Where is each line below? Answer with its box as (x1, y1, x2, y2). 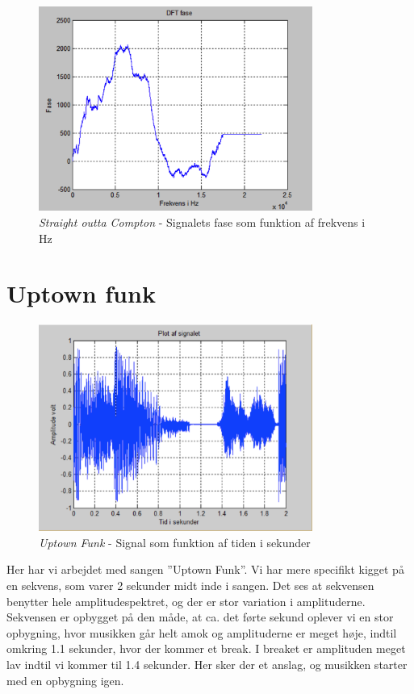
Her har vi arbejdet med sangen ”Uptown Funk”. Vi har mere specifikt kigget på (6, 561, 404, 578)
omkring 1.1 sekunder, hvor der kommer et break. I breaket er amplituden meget (6, 640, 406, 657)
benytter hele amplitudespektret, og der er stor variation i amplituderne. (6, 592, 366, 609)
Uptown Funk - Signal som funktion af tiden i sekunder (39, 533, 311, 550)
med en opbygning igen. (6, 671, 124, 688)
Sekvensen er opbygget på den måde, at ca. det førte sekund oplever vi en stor (6, 608, 394, 625)
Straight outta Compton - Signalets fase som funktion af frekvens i (39, 213, 366, 230)
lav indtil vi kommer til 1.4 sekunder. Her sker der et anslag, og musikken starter (6, 655, 408, 672)
